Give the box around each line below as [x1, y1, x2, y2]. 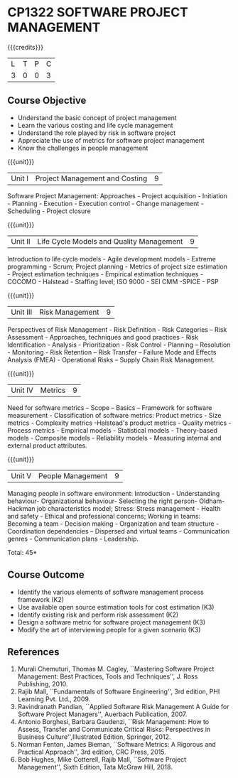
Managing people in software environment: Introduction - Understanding [7, 489, 220, 497]
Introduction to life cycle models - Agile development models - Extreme [7, 254, 217, 263]
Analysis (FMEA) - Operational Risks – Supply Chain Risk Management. [7, 355, 215, 364]
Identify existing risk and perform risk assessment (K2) [17, 610, 179, 619]
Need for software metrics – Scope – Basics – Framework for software [7, 403, 212, 412]
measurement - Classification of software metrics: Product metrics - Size [7, 411, 222, 419]
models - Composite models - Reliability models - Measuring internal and [7, 433, 222, 442]
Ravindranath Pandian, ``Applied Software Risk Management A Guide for [17, 703, 229, 711]
